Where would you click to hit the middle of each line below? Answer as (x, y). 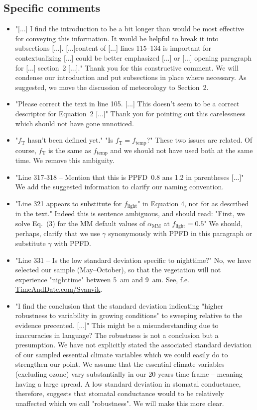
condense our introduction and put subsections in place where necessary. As (131, 77)
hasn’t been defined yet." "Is (70, 140)
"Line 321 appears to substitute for (68, 203)
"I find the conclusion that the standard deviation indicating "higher (119, 305)
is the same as (69, 150)
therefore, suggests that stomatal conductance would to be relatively (120, 393)
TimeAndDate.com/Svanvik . (59, 289)
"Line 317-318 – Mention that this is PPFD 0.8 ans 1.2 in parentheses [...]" (129, 177)
